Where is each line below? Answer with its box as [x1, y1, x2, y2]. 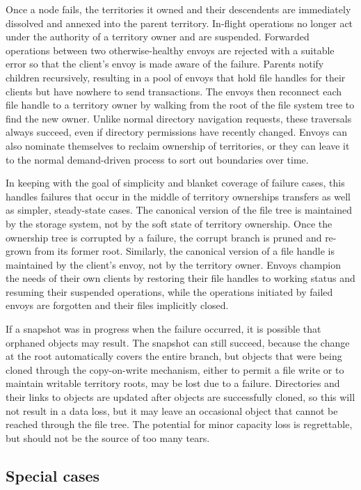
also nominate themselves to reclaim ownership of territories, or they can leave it [6, 138, 350, 152]
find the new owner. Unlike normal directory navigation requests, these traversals [6, 111, 352, 125]
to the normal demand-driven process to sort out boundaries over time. [6, 152, 309, 166]
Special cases [6, 464, 100, 486]
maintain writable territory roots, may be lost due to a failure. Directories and [6, 376, 340, 390]
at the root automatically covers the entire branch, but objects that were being [6, 349, 342, 363]
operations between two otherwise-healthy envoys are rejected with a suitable [6, 42, 335, 57]
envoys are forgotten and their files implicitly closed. [6, 298, 229, 313]
